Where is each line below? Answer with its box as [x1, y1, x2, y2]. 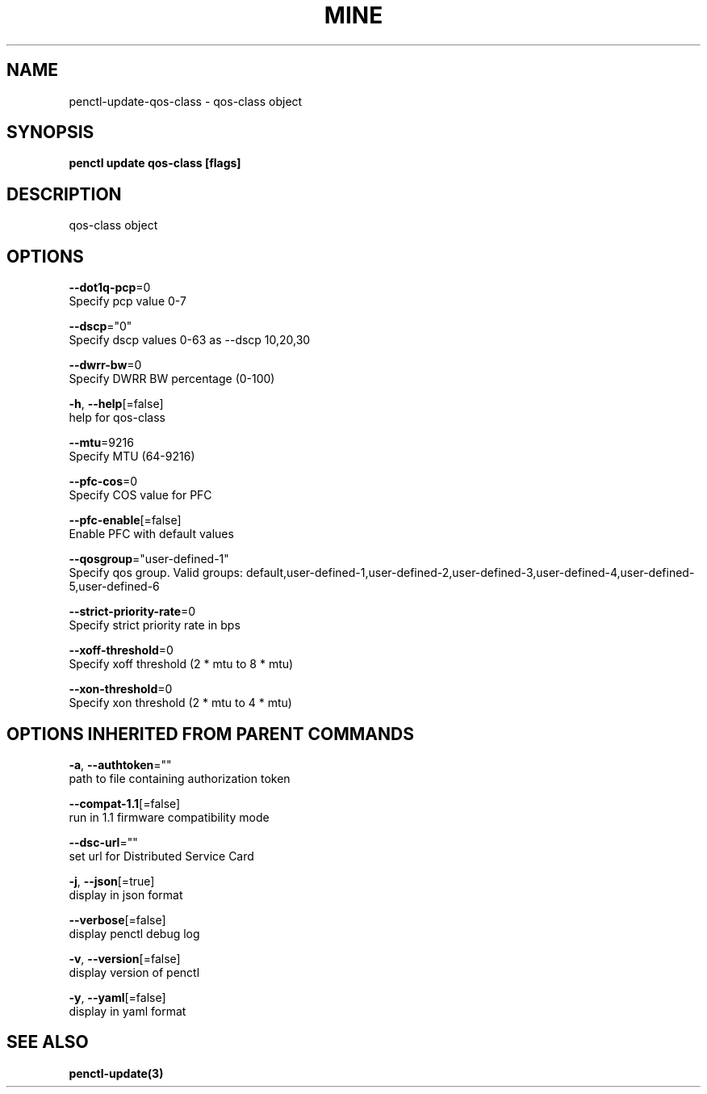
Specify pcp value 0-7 [69, 294, 186, 309]
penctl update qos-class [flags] [69, 156, 241, 170]
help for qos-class [69, 410, 165, 425]
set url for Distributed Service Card [69, 848, 254, 863]
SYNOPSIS [6, 122, 94, 143]
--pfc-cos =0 [69, 474, 138, 489]
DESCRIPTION [6, 183, 122, 204]
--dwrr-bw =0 [69, 358, 142, 372]
